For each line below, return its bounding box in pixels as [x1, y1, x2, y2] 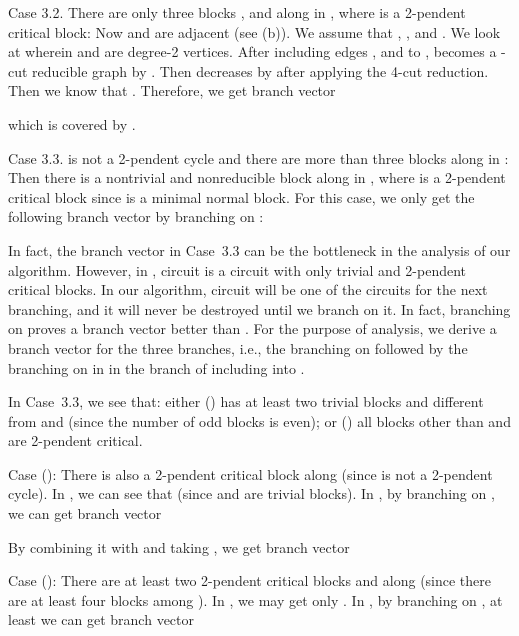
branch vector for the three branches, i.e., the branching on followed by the [8, 337, 468, 358]
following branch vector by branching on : [8, 206, 264, 227]
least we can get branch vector [8, 609, 195, 630]
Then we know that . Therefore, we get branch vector [8, 80, 336, 101]
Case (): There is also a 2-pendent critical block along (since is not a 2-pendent [8, 463, 493, 484]
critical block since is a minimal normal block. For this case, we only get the [8, 186, 475, 207]
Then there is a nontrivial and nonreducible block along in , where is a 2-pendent [8, 167, 506, 188]
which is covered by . [8, 113, 136, 134]
